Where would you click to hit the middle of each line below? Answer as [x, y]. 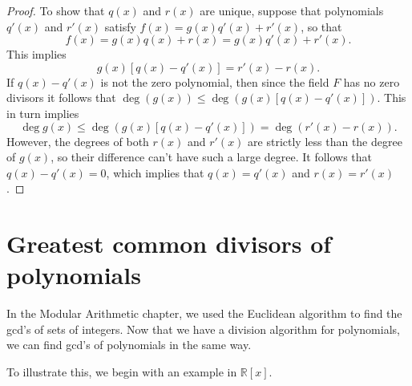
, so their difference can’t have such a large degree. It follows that [212, 157]
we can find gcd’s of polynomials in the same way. [129, 345]
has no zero [372, 81]
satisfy [120, 26]
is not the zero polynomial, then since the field [215, 81]
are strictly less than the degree [325, 141]
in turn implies [43, 113]
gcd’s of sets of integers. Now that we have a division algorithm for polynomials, [203, 329]
